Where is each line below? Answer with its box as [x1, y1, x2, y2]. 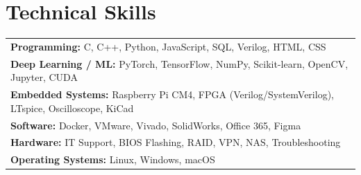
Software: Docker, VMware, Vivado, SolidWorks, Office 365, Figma [10, 118, 301, 132]
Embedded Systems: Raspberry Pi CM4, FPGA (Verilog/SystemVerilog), [10, 87, 334, 102]
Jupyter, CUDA [10, 70, 78, 84]
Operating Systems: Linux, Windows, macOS [10, 152, 215, 167]
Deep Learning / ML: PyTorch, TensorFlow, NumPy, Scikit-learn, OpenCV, [10, 56, 349, 71]
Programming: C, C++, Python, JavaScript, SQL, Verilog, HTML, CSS [10, 39, 326, 53]
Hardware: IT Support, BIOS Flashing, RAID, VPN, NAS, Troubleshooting [10, 135, 341, 149]
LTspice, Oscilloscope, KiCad [10, 100, 134, 115]
